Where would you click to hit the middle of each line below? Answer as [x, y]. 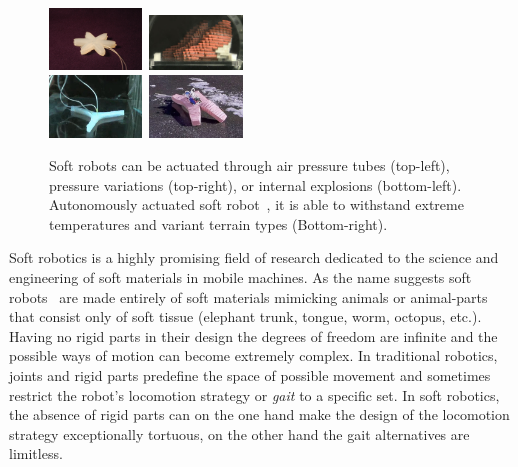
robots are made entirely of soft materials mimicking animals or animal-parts [248, 296]
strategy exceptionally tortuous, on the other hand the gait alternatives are [239, 433]
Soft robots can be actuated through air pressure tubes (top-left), [249, 165]
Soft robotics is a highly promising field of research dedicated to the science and [254, 257]
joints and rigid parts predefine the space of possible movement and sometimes [250, 375]
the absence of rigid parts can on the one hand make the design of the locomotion [259, 414]
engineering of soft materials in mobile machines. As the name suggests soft [240, 277]
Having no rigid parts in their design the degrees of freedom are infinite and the [253, 335]
